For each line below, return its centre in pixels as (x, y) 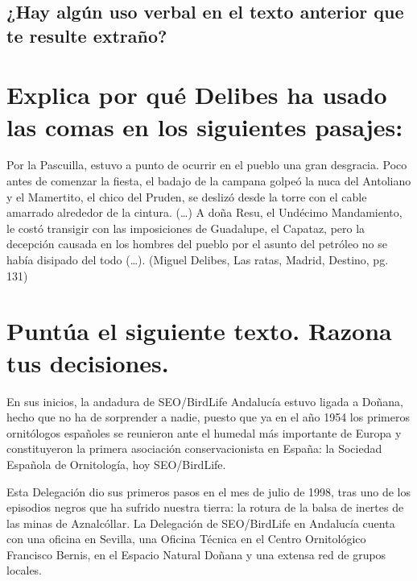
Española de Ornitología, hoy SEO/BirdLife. (116, 464)
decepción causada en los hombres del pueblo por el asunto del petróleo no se (197, 244)
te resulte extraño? (87, 35)
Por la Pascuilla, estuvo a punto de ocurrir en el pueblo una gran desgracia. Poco (207, 165)
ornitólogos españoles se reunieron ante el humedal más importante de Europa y (204, 432)
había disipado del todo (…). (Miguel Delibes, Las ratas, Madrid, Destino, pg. (198, 260)
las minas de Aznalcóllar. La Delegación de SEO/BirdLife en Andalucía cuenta (201, 523)
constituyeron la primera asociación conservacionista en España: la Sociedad (194, 448)
